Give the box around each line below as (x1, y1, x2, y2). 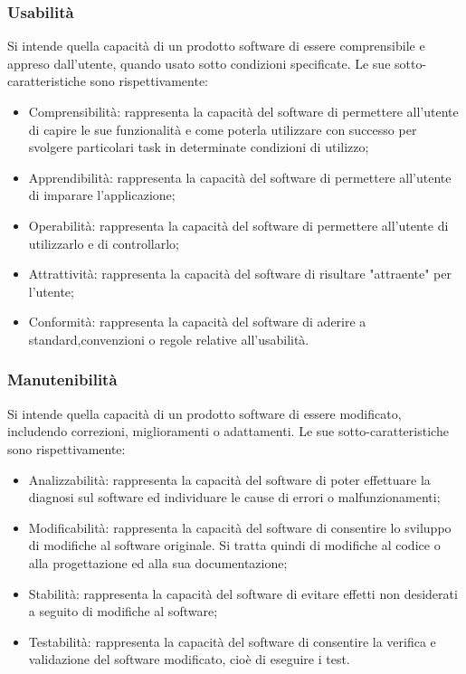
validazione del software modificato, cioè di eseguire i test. (28, 650, 350, 669)
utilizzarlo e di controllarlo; (28, 233, 179, 252)
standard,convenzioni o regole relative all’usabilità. (28, 329, 309, 348)
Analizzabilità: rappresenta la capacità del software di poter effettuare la (28, 470, 431, 489)
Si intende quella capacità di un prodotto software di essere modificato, (7, 403, 402, 422)
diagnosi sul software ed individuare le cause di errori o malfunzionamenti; (28, 488, 441, 507)
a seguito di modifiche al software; (28, 602, 218, 621)
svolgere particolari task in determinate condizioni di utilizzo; (28, 138, 369, 157)
